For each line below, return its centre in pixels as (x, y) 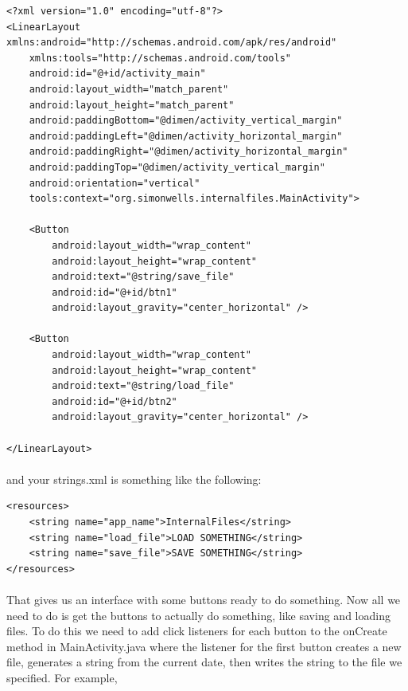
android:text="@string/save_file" (143, 277)
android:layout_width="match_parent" (129, 89)
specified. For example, (62, 677)
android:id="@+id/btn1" (115, 292)
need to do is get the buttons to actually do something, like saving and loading (198, 615)
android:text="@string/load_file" (143, 386)
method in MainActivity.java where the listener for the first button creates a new (204, 646)
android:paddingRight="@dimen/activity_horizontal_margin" (188, 152)
